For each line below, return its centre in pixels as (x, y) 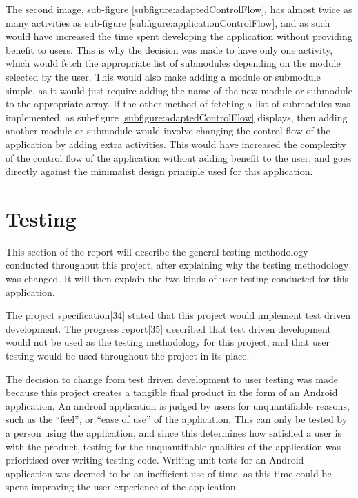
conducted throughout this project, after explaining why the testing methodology (177, 265)
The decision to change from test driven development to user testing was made (172, 378)
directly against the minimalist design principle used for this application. (159, 171)
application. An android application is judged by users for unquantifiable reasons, (178, 405)
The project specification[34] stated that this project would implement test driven (178, 315)
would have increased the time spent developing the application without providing (179, 36)
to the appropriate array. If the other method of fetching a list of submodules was (178, 104)
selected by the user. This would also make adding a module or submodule (163, 76)
